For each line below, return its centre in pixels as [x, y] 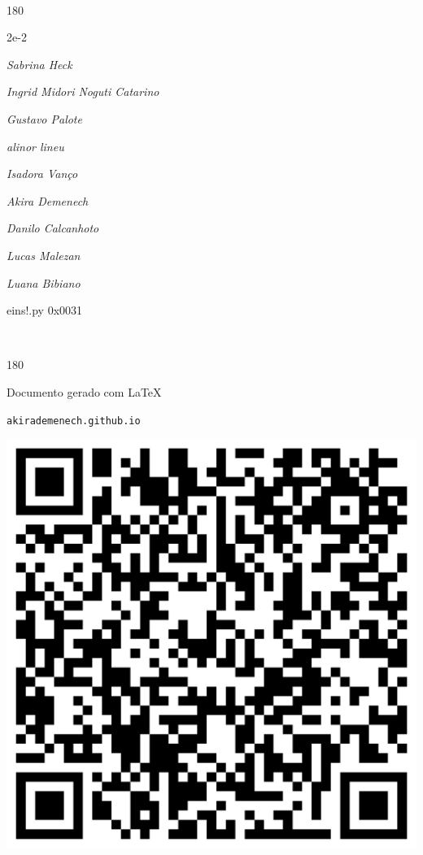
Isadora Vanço [42, 174]
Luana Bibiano [44, 282]
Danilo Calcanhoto [53, 228]
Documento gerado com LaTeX [84, 391]
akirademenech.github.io [74, 421]
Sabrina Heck [39, 64]
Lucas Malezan [44, 255]
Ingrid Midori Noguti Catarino [83, 91]
